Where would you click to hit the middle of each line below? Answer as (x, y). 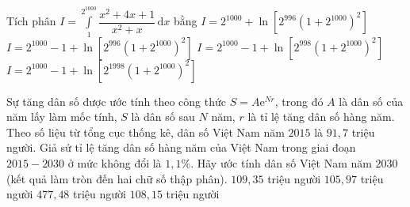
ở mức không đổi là (115, 163)
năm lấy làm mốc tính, (62, 117)
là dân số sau (163, 117)
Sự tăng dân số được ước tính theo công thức (116, 101)
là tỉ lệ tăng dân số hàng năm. (321, 117)
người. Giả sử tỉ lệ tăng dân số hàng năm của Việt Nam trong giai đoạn (181, 147)
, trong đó (299, 101)
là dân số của (371, 101)
